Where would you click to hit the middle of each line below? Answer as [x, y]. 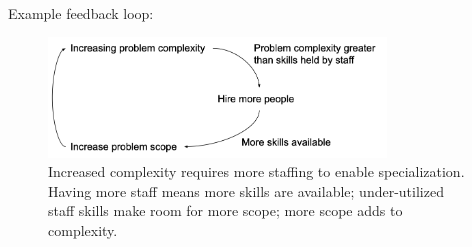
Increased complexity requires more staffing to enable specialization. [256, 171]
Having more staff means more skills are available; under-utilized [246, 190]
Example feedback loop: [81, 12]
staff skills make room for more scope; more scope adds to [225, 210]
